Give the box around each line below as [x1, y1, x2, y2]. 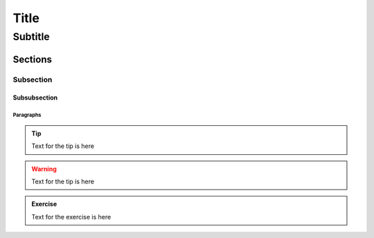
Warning [31, 165, 57, 173]
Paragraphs [12, 111, 42, 119]
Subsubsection [12, 93, 58, 102]
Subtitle [12, 30, 50, 43]
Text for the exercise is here [31, 212, 112, 221]
